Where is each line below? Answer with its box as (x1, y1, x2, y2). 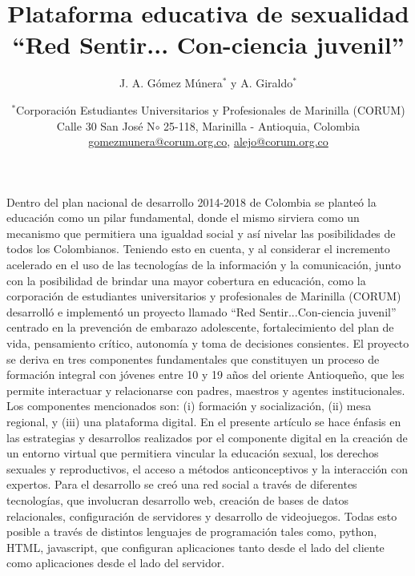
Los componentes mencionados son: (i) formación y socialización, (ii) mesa (6, 397, 372, 414)
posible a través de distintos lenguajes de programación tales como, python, (6, 523, 377, 540)
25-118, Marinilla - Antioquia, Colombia (163, 117, 361, 134)
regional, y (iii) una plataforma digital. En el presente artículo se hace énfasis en (6, 413, 401, 429)
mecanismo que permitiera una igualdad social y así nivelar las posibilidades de (6, 224, 396, 241)
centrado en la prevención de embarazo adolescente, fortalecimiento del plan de (6, 319, 394, 336)
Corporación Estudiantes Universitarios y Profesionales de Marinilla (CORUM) (16, 101, 405, 118)
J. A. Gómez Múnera (119, 75, 223, 91)
